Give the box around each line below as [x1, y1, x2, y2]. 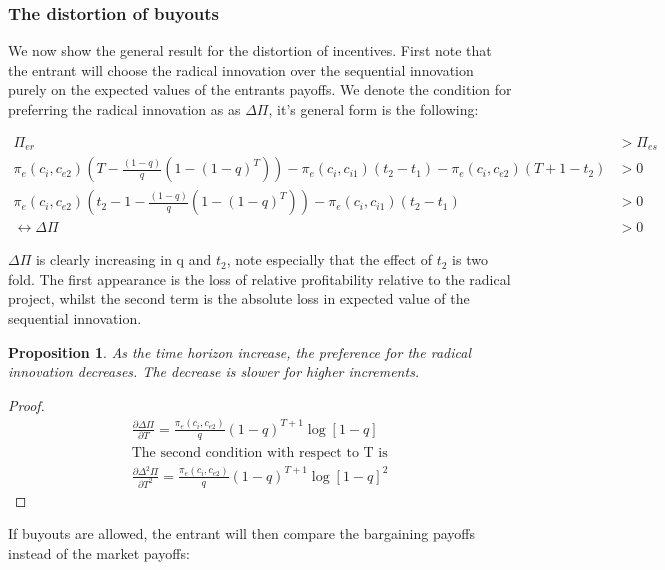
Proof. [8, 394, 45, 415]
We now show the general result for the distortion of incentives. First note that [8, 40, 492, 61]
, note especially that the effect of [226, 249, 433, 270]
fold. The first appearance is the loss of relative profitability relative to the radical [8, 268, 511, 289]
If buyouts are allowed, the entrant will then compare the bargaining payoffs [8, 523, 475, 544]
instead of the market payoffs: [8, 542, 190, 563]
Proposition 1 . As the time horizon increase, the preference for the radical [8, 341, 471, 362]
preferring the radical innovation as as [8, 99, 241, 119]
